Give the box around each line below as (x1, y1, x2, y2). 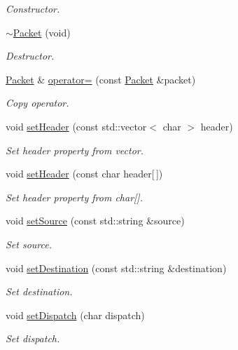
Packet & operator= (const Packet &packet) (6, 72, 196, 86)
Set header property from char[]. (6, 189, 143, 204)
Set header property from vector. (6, 142, 143, 157)
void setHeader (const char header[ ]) (6, 166, 163, 181)
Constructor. (6, 1, 60, 15)
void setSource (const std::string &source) (6, 213, 185, 228)
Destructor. (6, 48, 55, 63)
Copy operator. (6, 95, 69, 110)
